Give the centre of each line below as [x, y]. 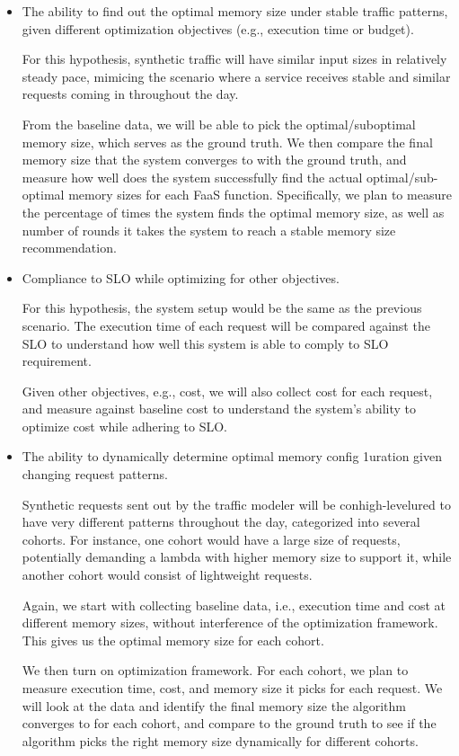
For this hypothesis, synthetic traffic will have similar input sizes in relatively [234, 59]
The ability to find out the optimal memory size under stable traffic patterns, [235, 11]
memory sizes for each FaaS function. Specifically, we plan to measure [260, 195]
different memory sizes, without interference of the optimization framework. [230, 623]
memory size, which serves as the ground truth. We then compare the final [227, 142]
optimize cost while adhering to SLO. [124, 426]
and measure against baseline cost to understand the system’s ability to [219, 409]
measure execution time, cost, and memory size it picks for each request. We [232, 688]
